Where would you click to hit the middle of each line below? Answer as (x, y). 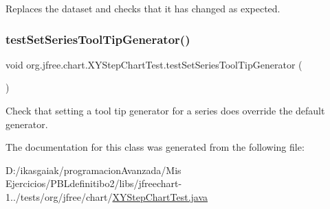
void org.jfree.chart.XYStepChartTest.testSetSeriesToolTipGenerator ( (154, 64)
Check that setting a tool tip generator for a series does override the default (165, 110)
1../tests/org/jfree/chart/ (59, 196)
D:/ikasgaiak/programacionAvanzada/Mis (93, 170)
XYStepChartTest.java (160, 196)
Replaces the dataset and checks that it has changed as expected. (143, 8)
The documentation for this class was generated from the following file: (155, 147)
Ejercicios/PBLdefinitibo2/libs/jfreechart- (94, 183)
